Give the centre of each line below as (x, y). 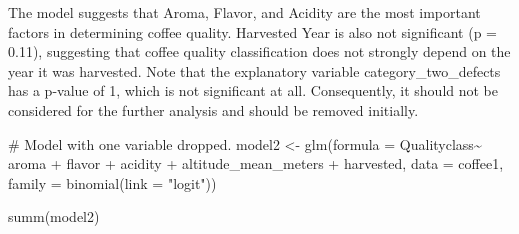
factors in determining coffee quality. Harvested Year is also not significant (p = (252, 31)
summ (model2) (54, 216)
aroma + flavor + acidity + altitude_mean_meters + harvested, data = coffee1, (256, 163)
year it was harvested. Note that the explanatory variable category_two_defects (254, 70)
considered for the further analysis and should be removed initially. (213, 109)
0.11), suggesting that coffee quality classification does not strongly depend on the (259, 51)
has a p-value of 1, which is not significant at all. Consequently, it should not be (253, 90)
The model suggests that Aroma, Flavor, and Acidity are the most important (244, 12)
